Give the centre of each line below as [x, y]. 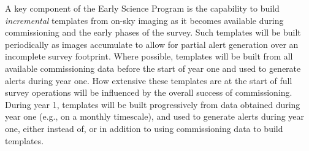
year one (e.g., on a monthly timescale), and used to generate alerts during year [155, 116]
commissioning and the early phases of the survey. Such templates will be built [153, 32]
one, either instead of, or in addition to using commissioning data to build [144, 128]
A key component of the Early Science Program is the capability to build [142, 8]
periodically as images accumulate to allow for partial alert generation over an [152, 44]
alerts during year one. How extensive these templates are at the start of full [149, 80]
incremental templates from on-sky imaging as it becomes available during [144, 20]
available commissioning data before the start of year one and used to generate [153, 68]
